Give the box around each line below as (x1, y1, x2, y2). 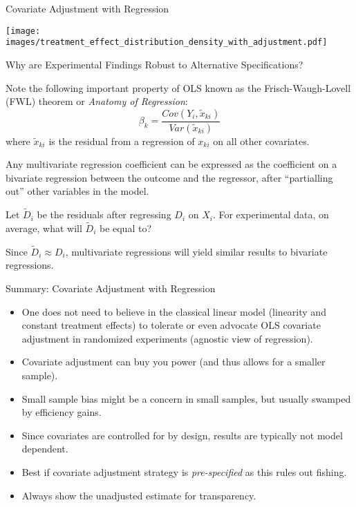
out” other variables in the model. (6, 184, 149, 198)
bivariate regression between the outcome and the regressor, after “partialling (6, 170, 333, 184)
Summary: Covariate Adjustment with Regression (6, 280, 216, 295)
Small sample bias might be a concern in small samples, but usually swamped (21, 391, 351, 405)
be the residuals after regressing (37, 207, 171, 222)
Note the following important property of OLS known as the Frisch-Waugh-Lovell (6, 80, 351, 95)
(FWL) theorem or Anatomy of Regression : (6, 94, 188, 108)
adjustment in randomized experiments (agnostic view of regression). (21, 331, 313, 345)
